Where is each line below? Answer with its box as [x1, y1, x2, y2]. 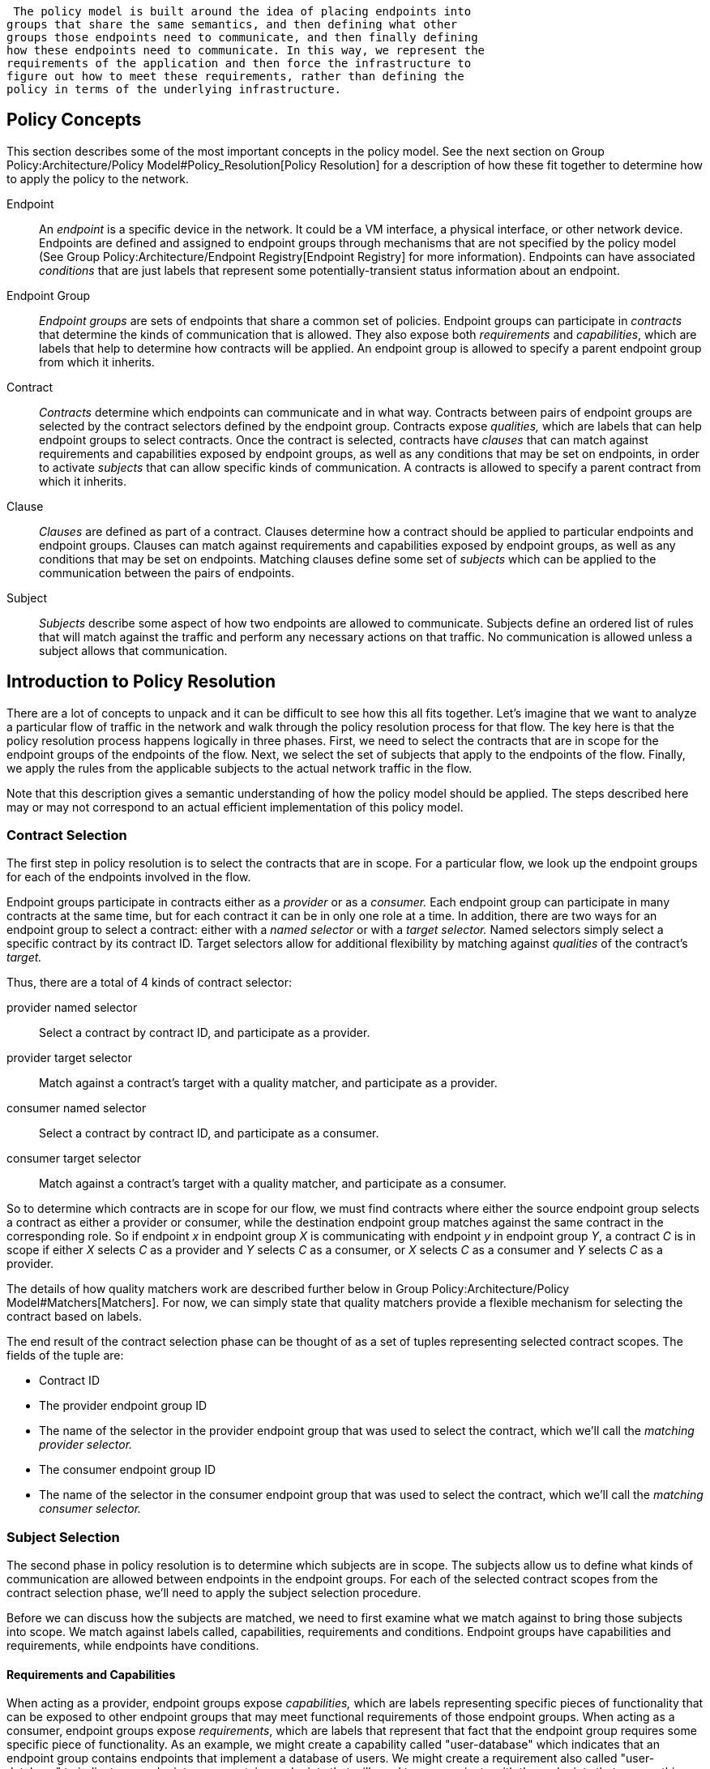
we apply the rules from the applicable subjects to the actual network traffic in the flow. [6, 760, 473, 775]
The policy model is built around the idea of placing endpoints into [13, 5, 472, 18]
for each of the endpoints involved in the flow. [6, 870, 251, 884]
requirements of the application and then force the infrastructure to [6, 57, 472, 70]
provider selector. [39, 1437, 133, 1452]
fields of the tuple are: [6, 1348, 124, 1363]
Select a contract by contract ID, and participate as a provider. [39, 1026, 370, 1040]
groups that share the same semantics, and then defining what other [6, 18, 458, 31]
